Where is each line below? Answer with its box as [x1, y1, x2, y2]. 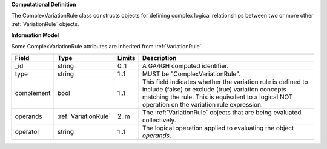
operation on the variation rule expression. [142, 100, 263, 108]
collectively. [142, 116, 176, 124]
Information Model [11, 31, 59, 39]
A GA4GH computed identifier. [142, 61, 229, 70]
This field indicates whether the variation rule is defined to [142, 78, 308, 86]
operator [15, 127, 40, 136]
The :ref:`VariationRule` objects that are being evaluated [142, 108, 302, 116]
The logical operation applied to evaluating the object [142, 124, 294, 132]
